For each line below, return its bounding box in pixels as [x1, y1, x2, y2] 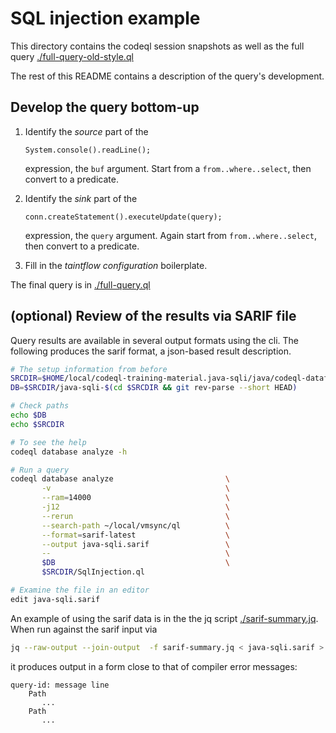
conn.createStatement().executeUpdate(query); [24, 212, 223, 222]
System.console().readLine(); [24, 145, 152, 155]
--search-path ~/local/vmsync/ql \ [41, 520, 230, 531]
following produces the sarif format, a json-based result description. [10, 345, 292, 357]
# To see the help [10, 437, 87, 447]
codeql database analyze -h [10, 447, 128, 457]
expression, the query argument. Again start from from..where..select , [24, 229, 318, 241]
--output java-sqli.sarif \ [41, 539, 230, 549]
